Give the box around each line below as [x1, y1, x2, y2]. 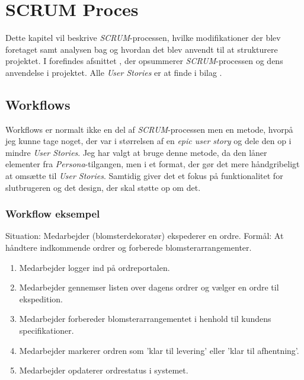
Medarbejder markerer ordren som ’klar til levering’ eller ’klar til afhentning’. [19, 344, 299, 356]
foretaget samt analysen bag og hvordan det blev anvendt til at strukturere [5, 43, 278, 55]
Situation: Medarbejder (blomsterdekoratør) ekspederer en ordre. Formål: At [5, 229, 284, 242]
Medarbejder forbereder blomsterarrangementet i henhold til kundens [19, 312, 271, 325]
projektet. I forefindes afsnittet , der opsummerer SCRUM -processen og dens [5, 55, 283, 67]
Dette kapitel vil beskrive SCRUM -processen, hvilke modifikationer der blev [5, 31, 281, 44]
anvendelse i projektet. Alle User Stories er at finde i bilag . [5, 66, 222, 78]
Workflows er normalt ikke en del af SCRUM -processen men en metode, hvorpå [5, 123, 293, 135]
